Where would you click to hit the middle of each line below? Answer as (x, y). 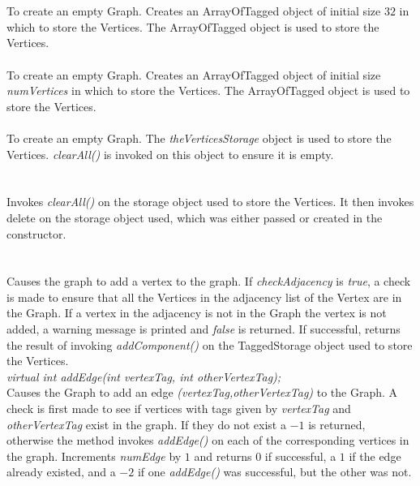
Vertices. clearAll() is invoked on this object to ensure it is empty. (170, 154)
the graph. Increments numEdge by (94, 456)
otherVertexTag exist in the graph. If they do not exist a (146, 424)
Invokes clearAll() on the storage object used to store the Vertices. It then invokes (210, 202)
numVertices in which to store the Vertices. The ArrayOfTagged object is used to (208, 90)
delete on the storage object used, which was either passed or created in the (195, 217)
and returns (223, 456)
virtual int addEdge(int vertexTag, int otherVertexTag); (144, 376)
